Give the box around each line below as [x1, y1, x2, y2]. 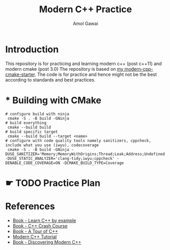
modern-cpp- [124, 66, 154, 72]
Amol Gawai [73, 20, 98, 26]
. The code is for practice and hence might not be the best [35, 71, 157, 77]
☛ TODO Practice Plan [5, 177, 101, 189]
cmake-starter [5, 71, 35, 77]
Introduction [5, 43, 59, 55]
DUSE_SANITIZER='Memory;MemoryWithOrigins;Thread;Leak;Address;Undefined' [5, 151, 167, 156]
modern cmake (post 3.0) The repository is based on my [5, 66, 124, 72]
